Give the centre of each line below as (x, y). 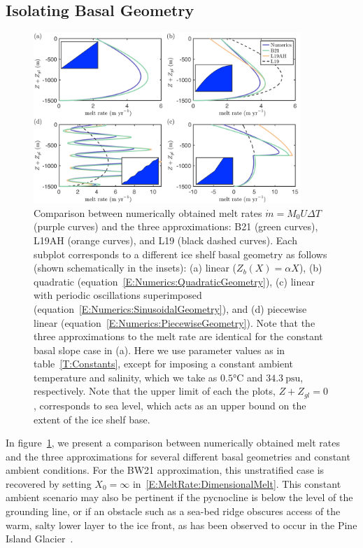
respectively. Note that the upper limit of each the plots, (155, 391)
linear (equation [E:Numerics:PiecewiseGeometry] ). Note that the (175, 322)
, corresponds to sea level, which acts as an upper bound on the (170, 405)
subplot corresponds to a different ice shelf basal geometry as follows (180, 254)
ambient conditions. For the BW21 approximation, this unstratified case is (165, 470)
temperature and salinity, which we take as (126, 377)
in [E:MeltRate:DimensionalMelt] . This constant (237, 483)
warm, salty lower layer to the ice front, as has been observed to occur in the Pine (181, 525)
